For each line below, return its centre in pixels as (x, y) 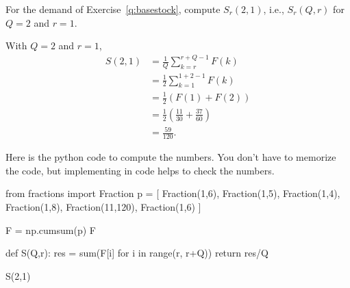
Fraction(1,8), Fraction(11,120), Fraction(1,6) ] (103, 207)
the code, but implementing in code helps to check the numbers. (140, 170)
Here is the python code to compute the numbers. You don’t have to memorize (171, 157)
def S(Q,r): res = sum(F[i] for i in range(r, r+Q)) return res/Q (137, 253)
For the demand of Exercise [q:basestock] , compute (113, 9)
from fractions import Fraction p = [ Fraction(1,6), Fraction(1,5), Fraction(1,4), (173, 193)
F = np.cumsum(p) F (51, 230)
